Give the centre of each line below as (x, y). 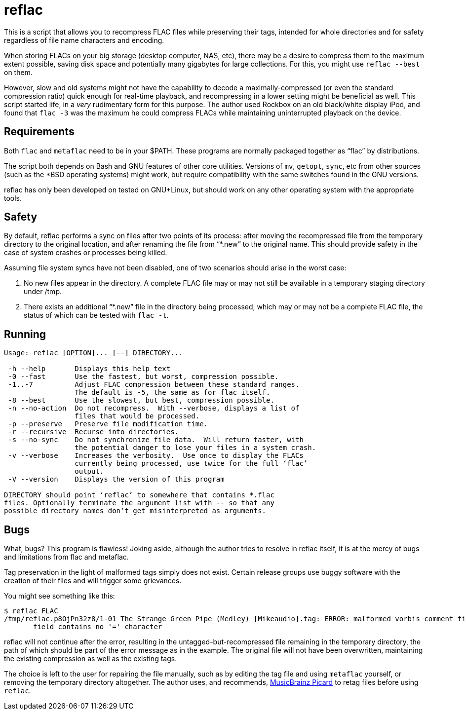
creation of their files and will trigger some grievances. (93, 581)
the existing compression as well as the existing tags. (91, 659)
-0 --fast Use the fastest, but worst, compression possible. (143, 377)
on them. (18, 72)
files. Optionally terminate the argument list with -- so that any (139, 503)
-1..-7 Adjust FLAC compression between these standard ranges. (154, 385)
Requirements (39, 132)
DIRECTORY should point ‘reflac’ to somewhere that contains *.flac (139, 495)
